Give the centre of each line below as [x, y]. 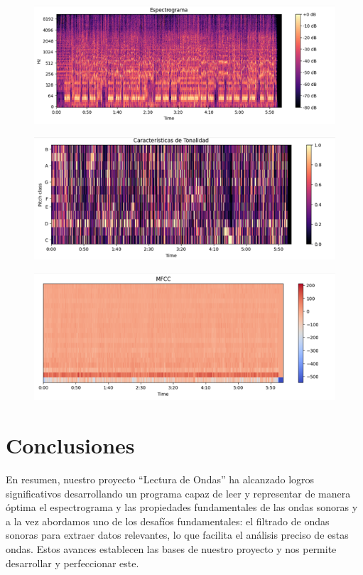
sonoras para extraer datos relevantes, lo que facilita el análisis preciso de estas [177, 535]
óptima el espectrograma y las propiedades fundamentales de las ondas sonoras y [182, 507]
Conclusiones [70, 445]
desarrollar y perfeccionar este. [72, 563]
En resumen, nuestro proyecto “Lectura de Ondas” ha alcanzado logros [160, 479]
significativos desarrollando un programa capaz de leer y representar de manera [178, 493]
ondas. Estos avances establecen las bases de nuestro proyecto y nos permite [171, 549]
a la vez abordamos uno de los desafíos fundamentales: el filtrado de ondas [168, 521]
